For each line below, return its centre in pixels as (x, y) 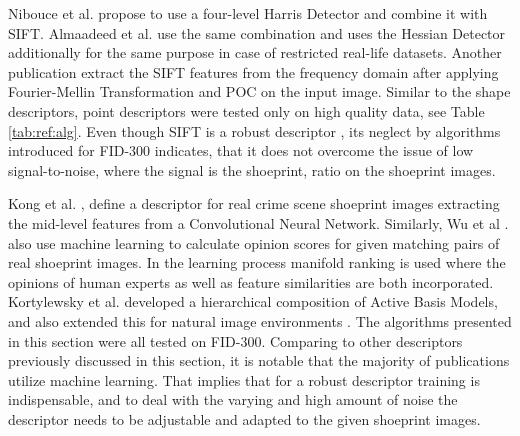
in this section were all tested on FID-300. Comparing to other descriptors (235, 340)
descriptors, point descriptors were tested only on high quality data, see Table (246, 110)
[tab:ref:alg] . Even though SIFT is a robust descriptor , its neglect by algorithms (254, 130)
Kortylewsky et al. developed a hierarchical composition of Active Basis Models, (253, 301)
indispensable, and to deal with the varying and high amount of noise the (233, 399)
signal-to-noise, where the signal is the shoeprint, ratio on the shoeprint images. (252, 169)
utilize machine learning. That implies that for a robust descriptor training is (244, 379)
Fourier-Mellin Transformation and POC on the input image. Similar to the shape (259, 91)
